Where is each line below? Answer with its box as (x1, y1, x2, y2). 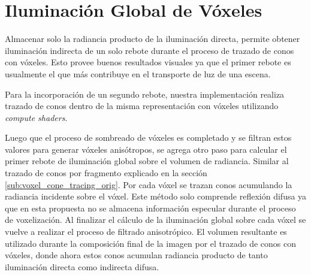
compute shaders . (5, 111, 68, 123)
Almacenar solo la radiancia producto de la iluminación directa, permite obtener (5, 32, 300, 45)
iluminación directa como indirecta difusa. (5, 260, 159, 273)
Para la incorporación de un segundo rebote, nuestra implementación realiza (5, 87, 285, 100)
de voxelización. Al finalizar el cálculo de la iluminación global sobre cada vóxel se (5, 213, 306, 226)
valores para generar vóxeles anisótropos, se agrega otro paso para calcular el (5, 143, 287, 155)
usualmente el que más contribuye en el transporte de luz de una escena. (5, 67, 271, 80)
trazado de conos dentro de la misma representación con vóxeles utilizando (5, 99, 279, 112)
